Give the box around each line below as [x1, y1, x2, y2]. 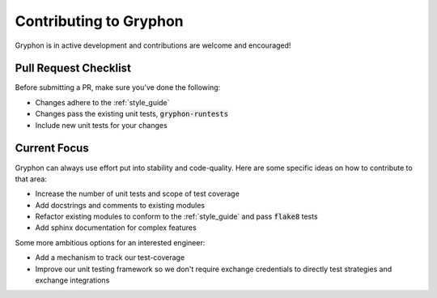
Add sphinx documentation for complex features [35, 223, 197, 232]
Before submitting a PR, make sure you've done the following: [15, 83, 221, 92]
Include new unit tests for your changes [35, 120, 168, 130]
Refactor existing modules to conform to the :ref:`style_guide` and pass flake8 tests [35, 211, 319, 222]
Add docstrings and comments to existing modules [35, 200, 206, 210]
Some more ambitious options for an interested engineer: [15, 237, 206, 247]
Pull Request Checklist [15, 62, 131, 75]
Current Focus [15, 142, 89, 155]
